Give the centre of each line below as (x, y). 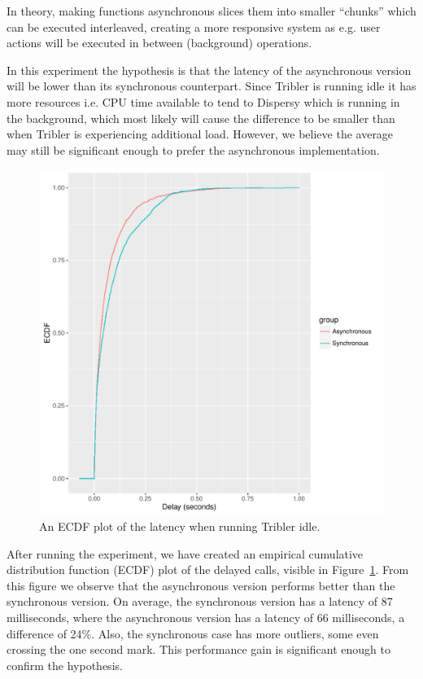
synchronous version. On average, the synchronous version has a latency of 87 (200, 601)
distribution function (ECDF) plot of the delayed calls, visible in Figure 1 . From (208, 569)
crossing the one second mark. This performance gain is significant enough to (198, 649)
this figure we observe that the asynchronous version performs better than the (201, 585)
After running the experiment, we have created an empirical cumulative (185, 553)
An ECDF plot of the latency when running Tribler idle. (180, 526)
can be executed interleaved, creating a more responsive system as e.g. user (194, 26)
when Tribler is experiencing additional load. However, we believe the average (200, 134)
